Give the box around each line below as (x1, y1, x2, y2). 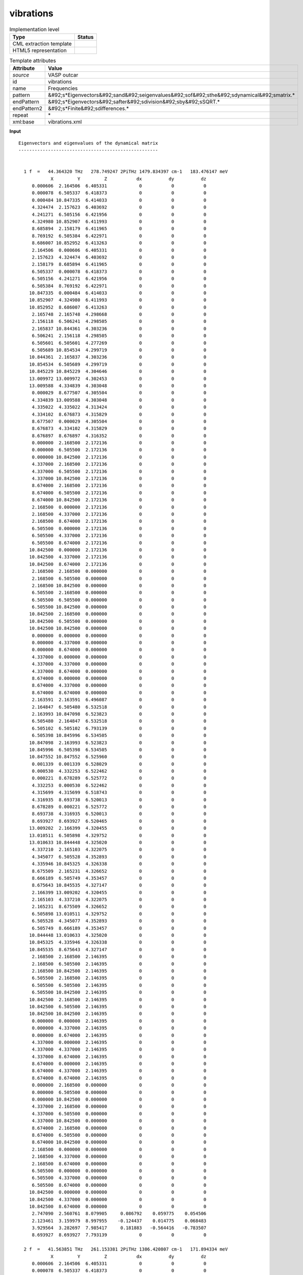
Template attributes (9, 57, 56, 64)
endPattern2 (12, 105, 43, 112)
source (12, 71, 30, 79)
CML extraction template (12, 40, 72, 47)
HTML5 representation (12, 46, 67, 54)
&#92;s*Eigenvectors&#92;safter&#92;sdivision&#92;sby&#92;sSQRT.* (48, 98, 220, 106)
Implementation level (9, 25, 60, 33)
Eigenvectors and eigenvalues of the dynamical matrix (18, 140, 158, 146)
